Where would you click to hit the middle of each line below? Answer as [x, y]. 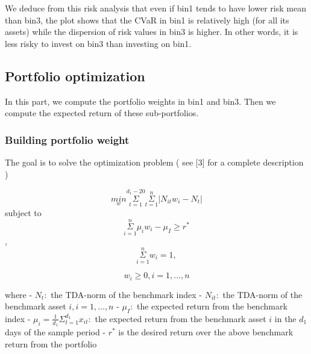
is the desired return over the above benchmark [206, 332]
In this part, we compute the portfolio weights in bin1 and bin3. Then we [140, 101]
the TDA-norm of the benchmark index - [126, 294]
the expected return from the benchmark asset [181, 318]
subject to [23, 213]
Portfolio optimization [75, 76]
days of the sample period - [55, 332]
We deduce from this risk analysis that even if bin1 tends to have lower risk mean [155, 8]
